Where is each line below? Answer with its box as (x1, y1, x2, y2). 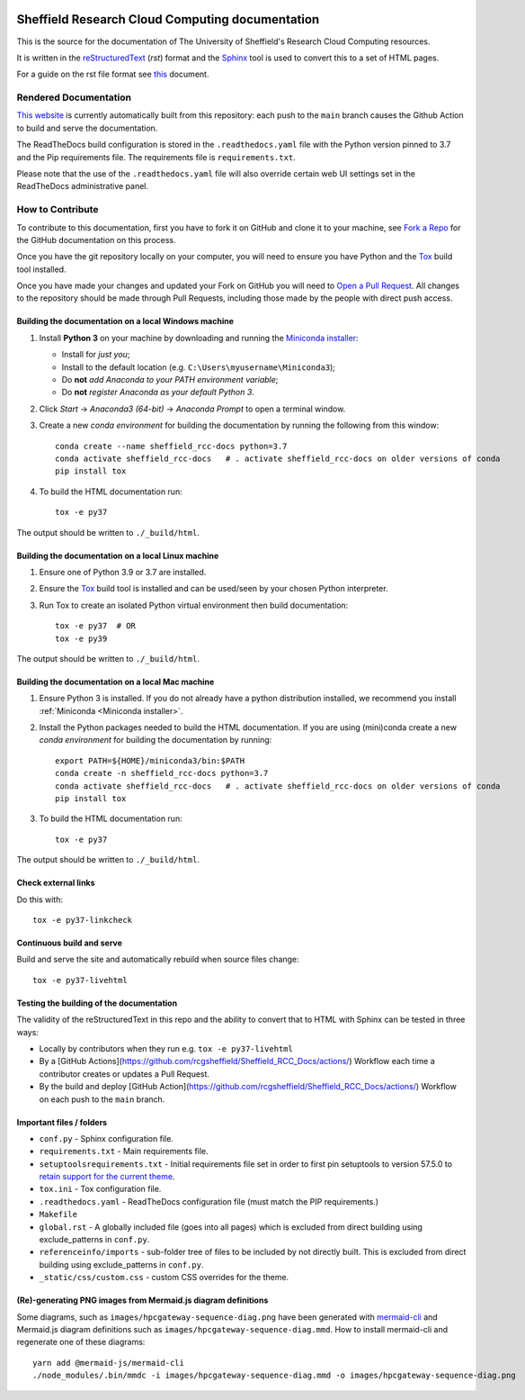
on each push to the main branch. (39, 1094, 165, 1105)
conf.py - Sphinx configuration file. (39, 1133, 174, 1143)
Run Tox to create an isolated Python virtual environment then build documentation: (39, 600, 349, 610)
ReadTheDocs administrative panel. (16, 181, 148, 192)
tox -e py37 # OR (55, 621, 137, 631)
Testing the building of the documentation (16, 998, 178, 1008)
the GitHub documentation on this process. (16, 234, 176, 245)
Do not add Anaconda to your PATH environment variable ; (61, 375, 279, 385)
